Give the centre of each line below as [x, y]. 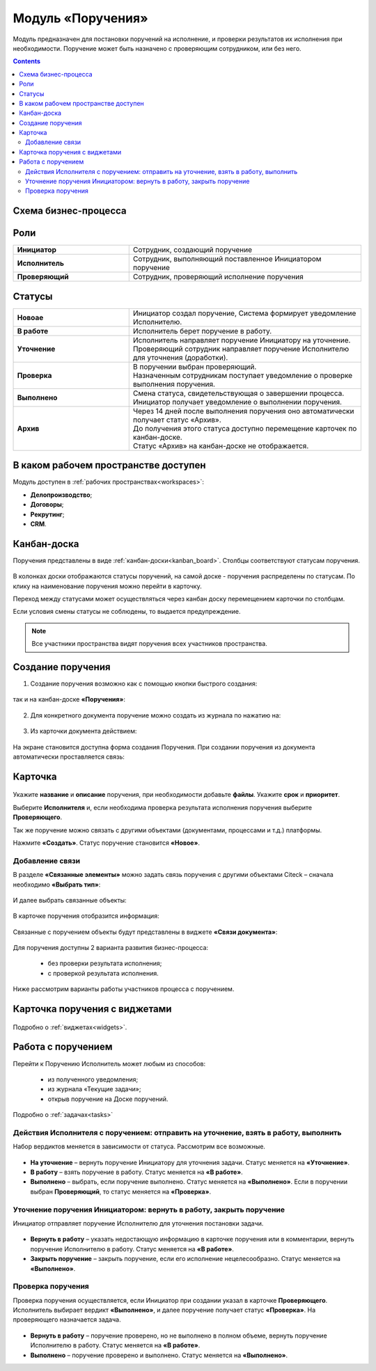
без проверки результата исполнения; [105, 963]
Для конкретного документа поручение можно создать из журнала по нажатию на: [156, 715]
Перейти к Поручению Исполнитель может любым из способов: [109, 1063]
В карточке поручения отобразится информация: [86, 916]
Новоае [30, 317]
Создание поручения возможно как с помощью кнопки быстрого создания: [144, 684]
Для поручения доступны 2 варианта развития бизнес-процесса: [111, 948]
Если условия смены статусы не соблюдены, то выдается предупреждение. [127, 612]
